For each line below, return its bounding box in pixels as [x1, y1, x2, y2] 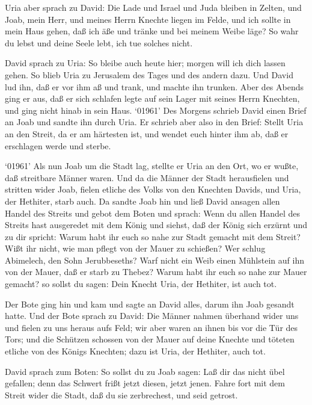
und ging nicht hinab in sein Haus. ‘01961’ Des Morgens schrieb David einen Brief [5, 104, 307, 116]
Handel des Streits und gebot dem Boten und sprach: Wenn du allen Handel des [5, 206, 300, 219]
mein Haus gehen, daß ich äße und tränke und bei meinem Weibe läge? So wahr [5, 25, 299, 37]
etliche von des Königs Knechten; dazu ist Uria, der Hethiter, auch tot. [5, 345, 266, 357]
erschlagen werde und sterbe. [5, 139, 111, 152]
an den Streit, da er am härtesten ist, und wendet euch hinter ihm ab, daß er [5, 127, 289, 140]
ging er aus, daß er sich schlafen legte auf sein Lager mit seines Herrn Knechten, [5, 92, 300, 105]
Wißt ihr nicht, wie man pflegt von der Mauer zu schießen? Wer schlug [5, 242, 266, 255]
